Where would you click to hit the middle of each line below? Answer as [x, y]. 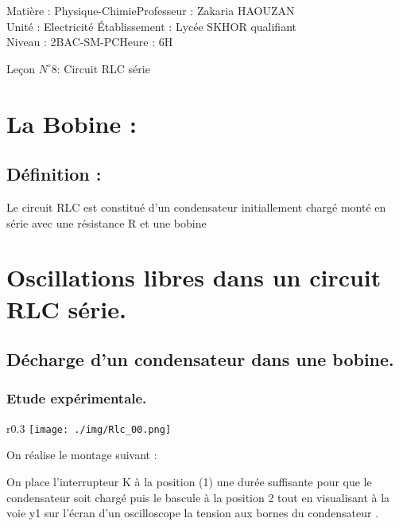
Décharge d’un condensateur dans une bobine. [200, 359]
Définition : [54, 174]
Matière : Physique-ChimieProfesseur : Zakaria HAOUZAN [151, 10]
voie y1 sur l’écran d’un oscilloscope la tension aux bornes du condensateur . [193, 513]
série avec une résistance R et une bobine [107, 222]
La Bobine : [72, 123]
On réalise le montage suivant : [82, 455]
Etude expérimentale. [77, 398]
